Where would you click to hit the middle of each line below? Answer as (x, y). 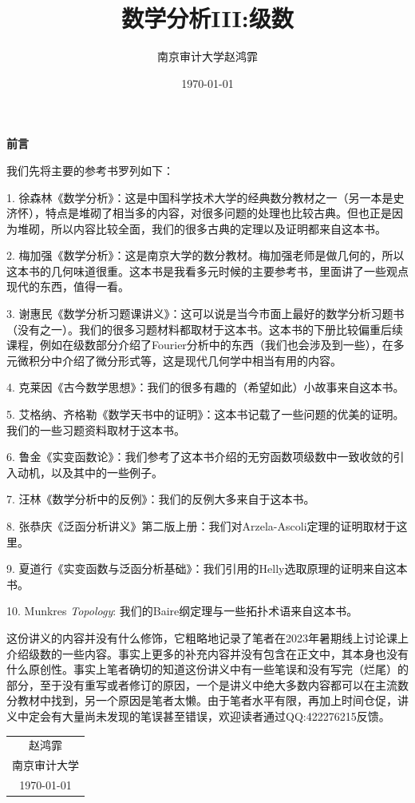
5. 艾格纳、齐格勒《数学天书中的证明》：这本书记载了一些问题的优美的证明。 (206, 414)
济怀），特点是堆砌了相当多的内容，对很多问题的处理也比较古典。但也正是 (199, 213)
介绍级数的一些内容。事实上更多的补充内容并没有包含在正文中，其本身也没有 (207, 653)
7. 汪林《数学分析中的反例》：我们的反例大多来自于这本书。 (161, 499)
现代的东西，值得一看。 (68, 286)
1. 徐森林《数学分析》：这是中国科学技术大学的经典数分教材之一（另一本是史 (206, 197)
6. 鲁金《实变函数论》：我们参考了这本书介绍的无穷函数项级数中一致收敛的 (200, 457)
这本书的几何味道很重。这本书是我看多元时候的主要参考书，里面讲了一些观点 (207, 270)
